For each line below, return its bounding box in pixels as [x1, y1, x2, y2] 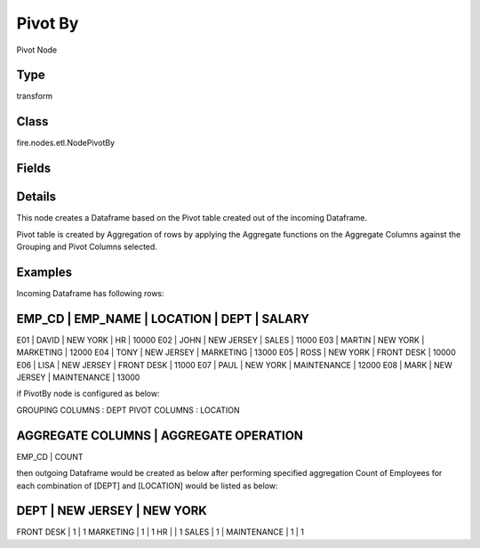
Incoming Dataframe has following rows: [16, 287, 164, 298]
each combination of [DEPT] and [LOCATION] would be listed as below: [16, 480, 279, 491]
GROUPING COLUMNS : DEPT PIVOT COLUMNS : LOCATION [16, 405, 240, 415]
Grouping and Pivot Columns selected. [16, 241, 157, 253]
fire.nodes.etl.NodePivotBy [16, 138, 116, 149]
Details [16, 189, 57, 205]
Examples [16, 264, 73, 279]
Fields [16, 161, 52, 176]
